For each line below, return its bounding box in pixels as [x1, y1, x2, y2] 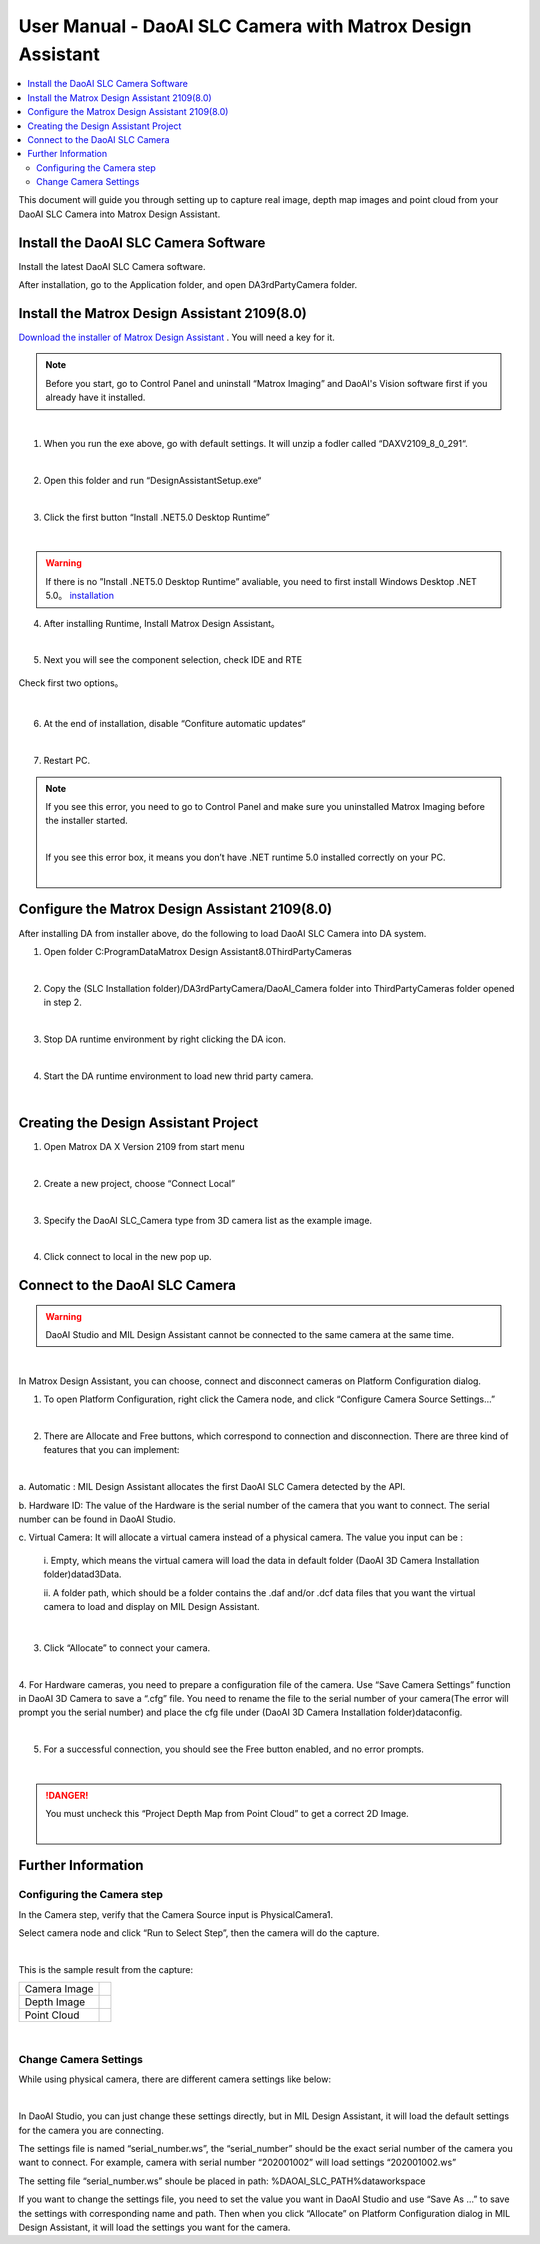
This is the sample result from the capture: [18, 1963, 194, 1975]
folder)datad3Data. [43, 1568, 122, 1580]
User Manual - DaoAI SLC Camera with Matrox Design [18, 15, 472, 37]
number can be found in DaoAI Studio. [18, 1513, 176, 1525]
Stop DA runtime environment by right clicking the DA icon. [43, 1033, 287, 1045]
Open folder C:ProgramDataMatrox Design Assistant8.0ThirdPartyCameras [43, 945, 352, 957]
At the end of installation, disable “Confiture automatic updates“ [43, 718, 306, 730]
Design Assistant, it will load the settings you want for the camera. [18, 2221, 291, 2233]
